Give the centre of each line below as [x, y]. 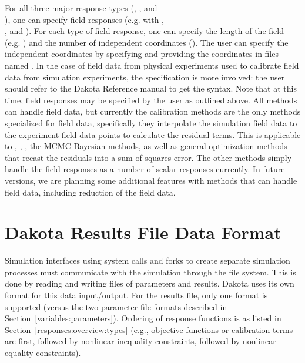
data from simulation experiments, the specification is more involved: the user [145, 77]
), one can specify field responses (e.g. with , [84, 19]
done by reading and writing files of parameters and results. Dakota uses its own [150, 283]
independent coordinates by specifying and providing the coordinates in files [142, 54]
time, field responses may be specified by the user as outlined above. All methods [151, 100]
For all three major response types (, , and [81, 8]
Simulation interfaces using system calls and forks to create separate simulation [148, 261]
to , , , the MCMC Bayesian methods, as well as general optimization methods [146, 146]
